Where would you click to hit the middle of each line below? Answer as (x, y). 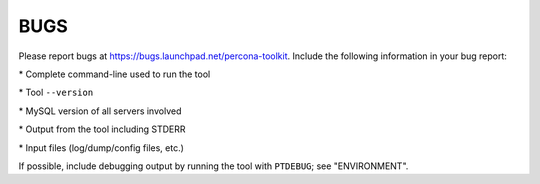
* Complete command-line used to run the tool (114, 74)
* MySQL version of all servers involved (100, 111)
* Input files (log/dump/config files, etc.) (101, 147)
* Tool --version (56, 92)
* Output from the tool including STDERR (102, 129)
